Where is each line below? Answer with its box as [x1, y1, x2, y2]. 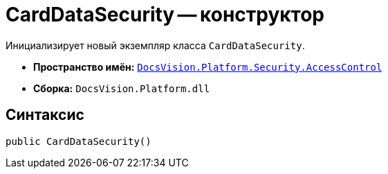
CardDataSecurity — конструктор [6, 3, 325, 26]
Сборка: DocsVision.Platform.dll [33, 82, 210, 94]
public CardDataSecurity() [6, 135, 151, 147]
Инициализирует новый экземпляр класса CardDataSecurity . [6, 39, 305, 51]
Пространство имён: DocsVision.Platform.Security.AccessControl [33, 60, 382, 73]
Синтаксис [6, 106, 84, 124]
